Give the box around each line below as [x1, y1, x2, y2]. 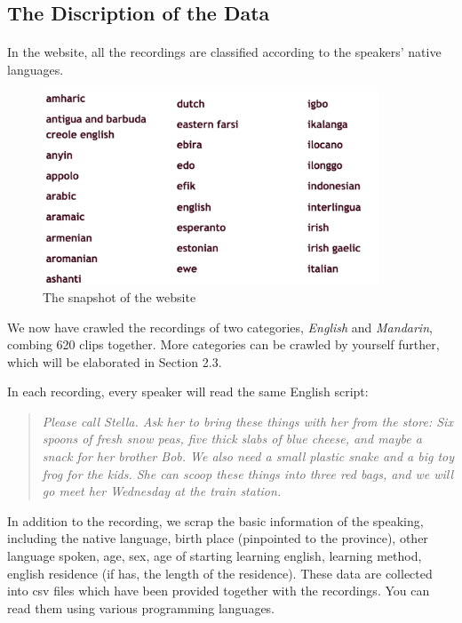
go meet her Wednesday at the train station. [42, 482, 282, 500]
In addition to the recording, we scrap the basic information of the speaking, [7, 511, 424, 530]
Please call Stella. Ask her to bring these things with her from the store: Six [42, 411, 453, 430]
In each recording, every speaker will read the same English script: [7, 382, 369, 401]
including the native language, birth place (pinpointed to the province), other [7, 529, 428, 547]
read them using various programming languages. [7, 598, 275, 617]
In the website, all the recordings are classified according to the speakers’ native [7, 43, 442, 61]
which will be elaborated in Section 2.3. [7, 352, 222, 371]
